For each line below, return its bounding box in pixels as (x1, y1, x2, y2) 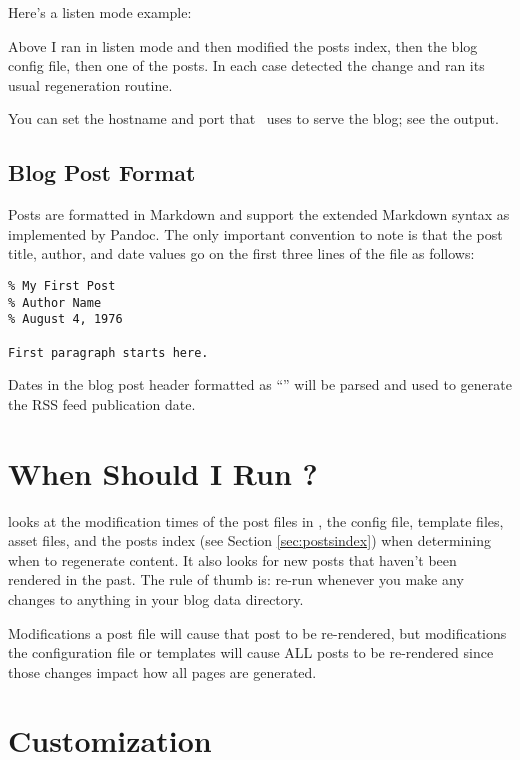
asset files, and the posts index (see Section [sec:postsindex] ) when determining (8, 530, 491, 551)
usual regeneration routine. (8, 74, 173, 95)
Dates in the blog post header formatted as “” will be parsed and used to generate (8, 374, 512, 395)
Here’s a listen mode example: (8, 2, 192, 22)
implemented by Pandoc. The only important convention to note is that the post (8, 223, 503, 244)
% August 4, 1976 (8, 312, 123, 327)
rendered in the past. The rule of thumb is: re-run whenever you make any (8, 569, 464, 590)
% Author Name (8, 295, 102, 310)
